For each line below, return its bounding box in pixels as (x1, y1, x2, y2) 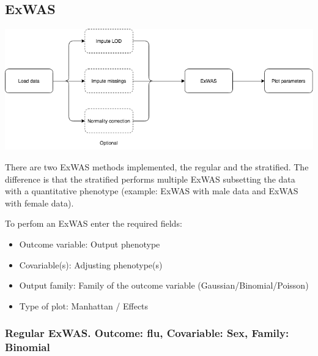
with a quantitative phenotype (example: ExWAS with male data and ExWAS (5, 184, 298, 197)
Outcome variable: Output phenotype (19, 237, 160, 250)
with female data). (5, 196, 74, 209)
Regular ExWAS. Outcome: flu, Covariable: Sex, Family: (5, 325, 289, 341)
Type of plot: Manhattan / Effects (19, 299, 149, 312)
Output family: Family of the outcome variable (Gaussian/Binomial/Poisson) (19, 279, 309, 292)
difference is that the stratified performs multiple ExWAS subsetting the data (5, 172, 295, 185)
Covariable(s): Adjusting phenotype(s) (19, 258, 163, 271)
